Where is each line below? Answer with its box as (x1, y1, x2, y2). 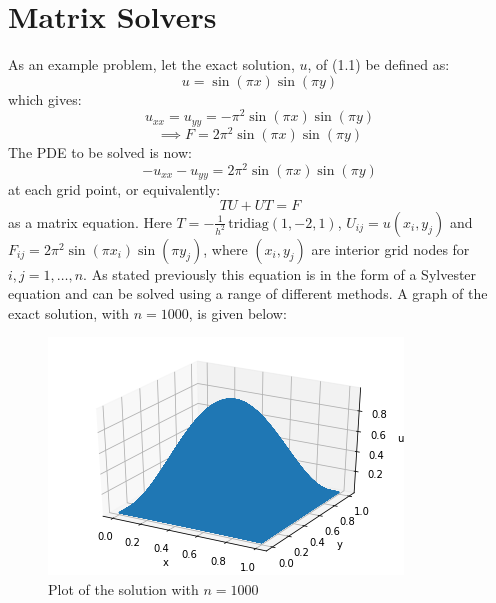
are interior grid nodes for (311, 238, 470, 259)
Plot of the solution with (48, 579, 199, 600)
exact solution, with (8, 302, 130, 323)
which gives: (8, 88, 82, 109)
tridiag (228, 216, 269, 231)
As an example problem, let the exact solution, (8, 54, 295, 75)
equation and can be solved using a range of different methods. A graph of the (8, 283, 488, 304)
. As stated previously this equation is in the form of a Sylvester (83, 263, 477, 284)
